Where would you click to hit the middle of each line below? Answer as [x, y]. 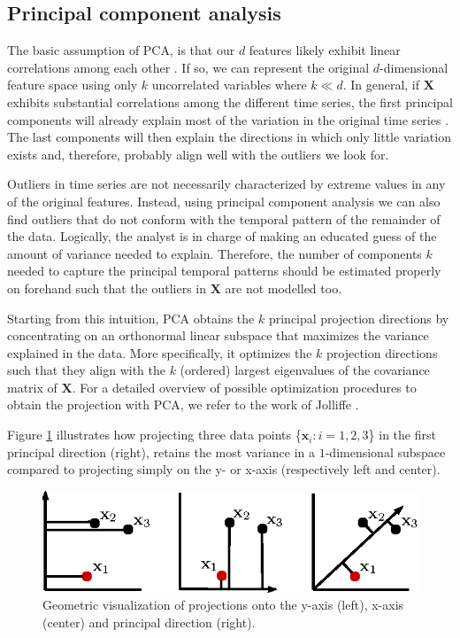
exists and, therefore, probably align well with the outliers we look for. [198, 154]
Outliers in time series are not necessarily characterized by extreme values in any [226, 184]
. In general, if [381, 85]
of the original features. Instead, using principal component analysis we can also [224, 201]
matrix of [32, 387]
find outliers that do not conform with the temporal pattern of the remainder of [224, 218]
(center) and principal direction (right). [149, 622]
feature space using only [73, 85]
